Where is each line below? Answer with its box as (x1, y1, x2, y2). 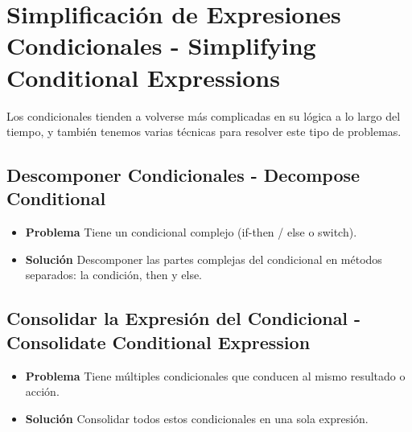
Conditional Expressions (6, 60, 280, 93)
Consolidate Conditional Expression (6, 329, 311, 354)
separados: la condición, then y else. (25, 266, 203, 283)
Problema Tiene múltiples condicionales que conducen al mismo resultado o (25, 367, 406, 384)
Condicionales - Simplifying (6, 29, 316, 62)
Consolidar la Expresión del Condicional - (6, 306, 361, 331)
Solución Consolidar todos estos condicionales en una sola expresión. (25, 409, 369, 426)
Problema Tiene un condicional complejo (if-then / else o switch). (25, 224, 357, 241)
